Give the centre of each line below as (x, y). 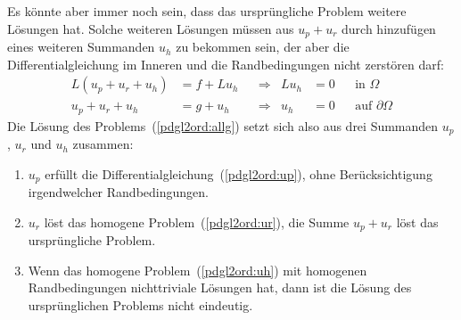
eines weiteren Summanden (81, 47)
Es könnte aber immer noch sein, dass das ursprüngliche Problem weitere (207, 11)
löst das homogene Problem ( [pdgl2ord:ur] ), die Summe (197, 222)
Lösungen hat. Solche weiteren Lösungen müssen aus (151, 28)
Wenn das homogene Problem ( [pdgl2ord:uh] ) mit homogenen (198, 270)
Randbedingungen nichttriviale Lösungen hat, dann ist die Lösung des (220, 287)
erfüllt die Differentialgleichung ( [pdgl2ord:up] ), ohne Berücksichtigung (239, 173)
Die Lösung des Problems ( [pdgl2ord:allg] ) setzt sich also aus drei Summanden (223, 125)
